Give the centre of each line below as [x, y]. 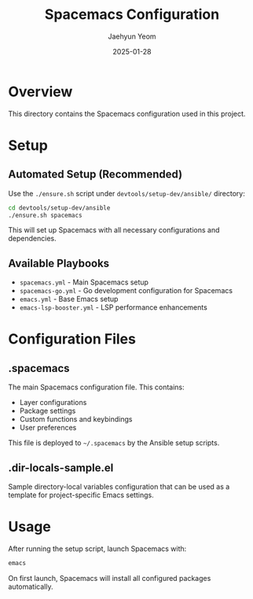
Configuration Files [72, 339]
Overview [40, 91]
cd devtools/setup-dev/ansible [59, 208]
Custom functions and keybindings [76, 419]
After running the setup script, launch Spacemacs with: [97, 549]
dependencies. [32, 239]
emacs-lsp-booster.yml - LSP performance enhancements [114, 307]
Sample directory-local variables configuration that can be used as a [119, 487]
